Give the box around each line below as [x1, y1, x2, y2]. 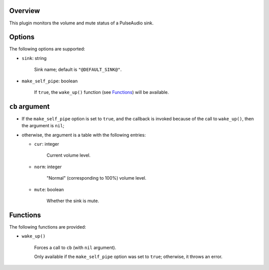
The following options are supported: [9, 46, 85, 52]
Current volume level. [46, 152, 91, 158]
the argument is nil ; [21, 123, 65, 129]
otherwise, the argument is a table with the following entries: [21, 132, 146, 138]
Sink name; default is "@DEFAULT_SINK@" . [34, 66, 122, 72]
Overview [9, 6, 40, 15]
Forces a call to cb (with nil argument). [34, 245, 117, 251]
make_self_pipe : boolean [21, 78, 78, 84]
